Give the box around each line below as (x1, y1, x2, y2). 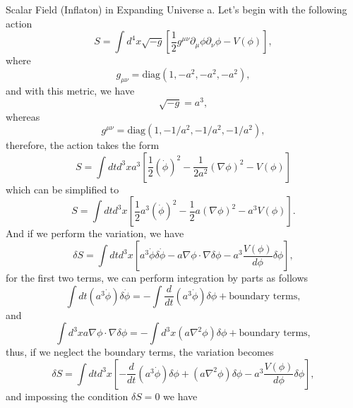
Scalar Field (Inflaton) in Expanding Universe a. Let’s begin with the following (6, 2, 347, 16)
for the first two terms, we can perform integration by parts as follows (6, 270, 309, 285)
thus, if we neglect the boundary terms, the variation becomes (6, 344, 274, 359)
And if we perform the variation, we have (6, 226, 184, 241)
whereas (6, 109, 40, 124)
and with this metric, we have (6, 83, 135, 97)
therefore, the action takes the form (6, 138, 160, 152)
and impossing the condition (6, 388, 128, 403)
